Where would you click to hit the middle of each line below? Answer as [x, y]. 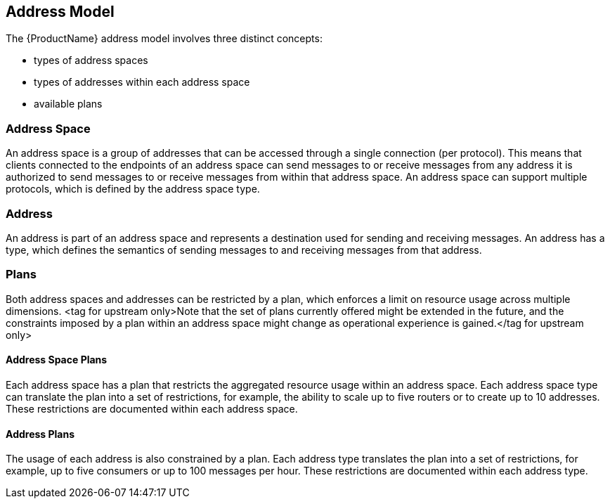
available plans [68, 104]
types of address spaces [91, 60]
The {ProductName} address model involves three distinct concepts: [164, 39]
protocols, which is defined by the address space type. [133, 189]
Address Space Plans [57, 360]
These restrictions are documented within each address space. [152, 408]
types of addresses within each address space [142, 82]
